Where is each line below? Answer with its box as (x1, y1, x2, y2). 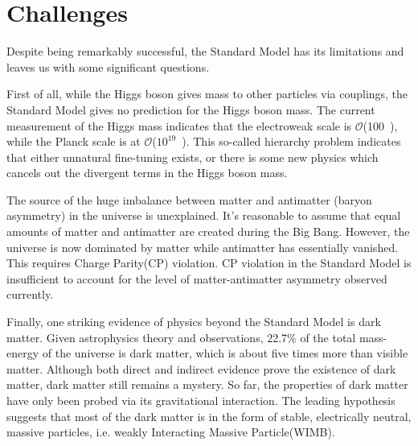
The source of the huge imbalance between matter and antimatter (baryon (6, 191, 372, 208)
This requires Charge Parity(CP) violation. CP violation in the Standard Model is (6, 254, 412, 271)
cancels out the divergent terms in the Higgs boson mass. (6, 164, 288, 181)
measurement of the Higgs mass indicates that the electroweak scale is (6, 117, 352, 134)
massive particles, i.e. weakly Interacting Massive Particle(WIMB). (6, 423, 335, 440)
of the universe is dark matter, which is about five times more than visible (42, 345, 408, 361)
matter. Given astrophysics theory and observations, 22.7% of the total (6, 328, 356, 345)
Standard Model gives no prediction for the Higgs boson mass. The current (6, 101, 375, 118)
